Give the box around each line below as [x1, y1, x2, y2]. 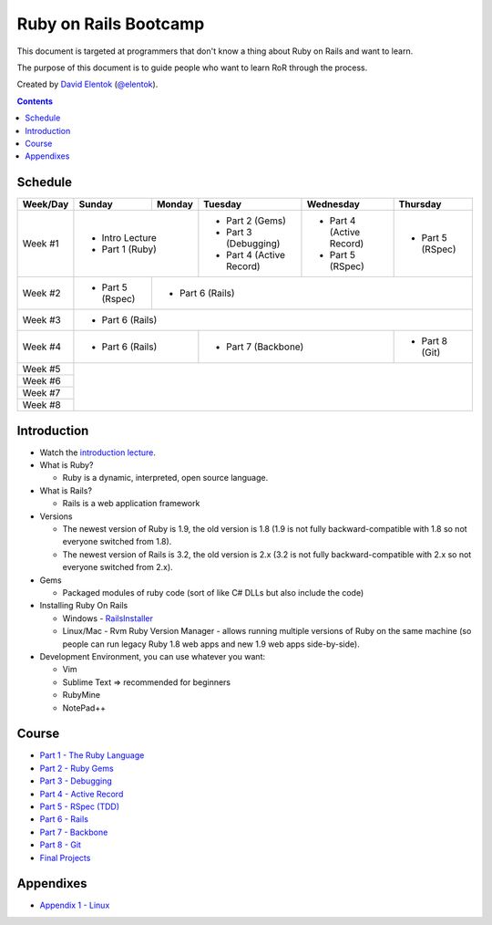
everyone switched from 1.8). [62, 536, 172, 547]
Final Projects [39, 852, 91, 863]
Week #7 [22, 387, 61, 400]
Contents [16, 96, 54, 107]
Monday [156, 198, 193, 211]
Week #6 [22, 375, 61, 388]
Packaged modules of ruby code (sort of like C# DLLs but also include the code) [62, 587, 364, 598]
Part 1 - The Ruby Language [39, 750, 145, 761]
